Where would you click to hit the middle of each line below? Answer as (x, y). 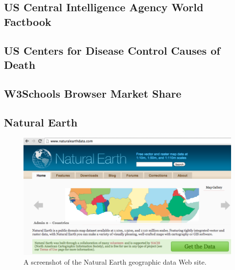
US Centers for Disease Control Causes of (112, 50)
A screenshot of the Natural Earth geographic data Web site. (115, 261)
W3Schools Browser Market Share (93, 93)
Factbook (28, 21)
